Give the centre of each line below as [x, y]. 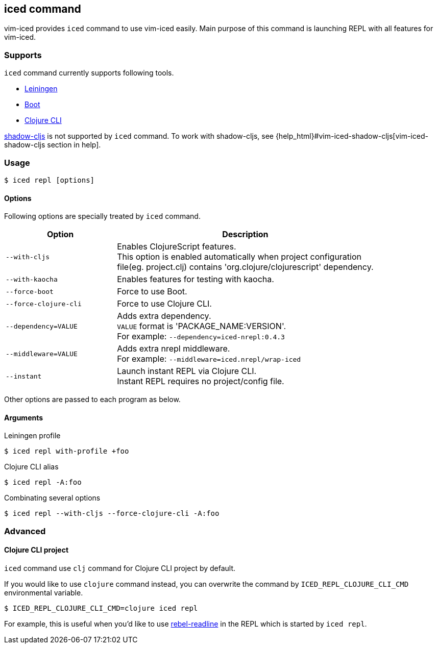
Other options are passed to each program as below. [92, 400]
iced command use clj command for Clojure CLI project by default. [120, 568]
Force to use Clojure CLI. [164, 304]
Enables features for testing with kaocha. [196, 279]
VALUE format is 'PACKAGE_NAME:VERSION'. [201, 326]
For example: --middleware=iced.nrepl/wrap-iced [209, 359]
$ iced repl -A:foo [43, 482]
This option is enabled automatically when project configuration [239, 257]
